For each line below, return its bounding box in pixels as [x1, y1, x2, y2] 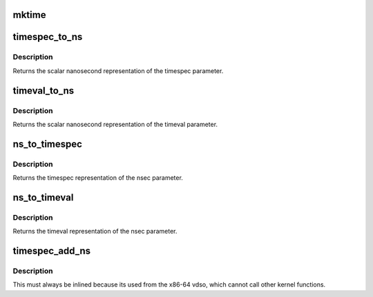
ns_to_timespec [12, 138, 83, 150]
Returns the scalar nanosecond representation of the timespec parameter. [12, 66, 224, 75]
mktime [12, 9, 46, 21]
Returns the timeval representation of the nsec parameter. [12, 227, 178, 236]
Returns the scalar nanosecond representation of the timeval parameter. [12, 120, 218, 128]
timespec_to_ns [12, 31, 83, 43]
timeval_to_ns [12, 85, 75, 96]
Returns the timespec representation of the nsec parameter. [12, 174, 183, 182]
